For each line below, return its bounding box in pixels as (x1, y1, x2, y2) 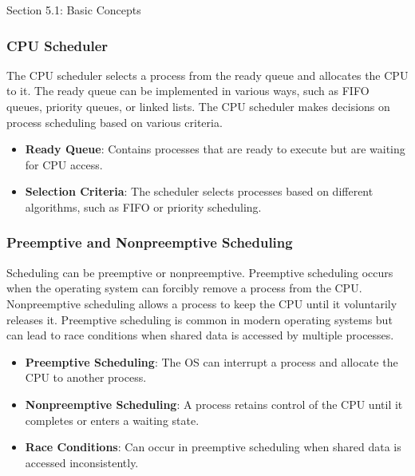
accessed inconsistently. (25, 454, 139, 470)
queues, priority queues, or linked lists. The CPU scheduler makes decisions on (6, 98, 390, 114)
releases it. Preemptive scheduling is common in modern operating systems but (6, 311, 393, 327)
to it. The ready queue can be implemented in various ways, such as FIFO (6, 82, 370, 99)
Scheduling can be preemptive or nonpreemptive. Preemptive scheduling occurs (6, 264, 393, 280)
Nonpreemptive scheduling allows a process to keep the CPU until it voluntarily (6, 295, 397, 311)
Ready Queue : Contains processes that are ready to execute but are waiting (25, 141, 405, 157)
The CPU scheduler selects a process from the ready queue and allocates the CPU (6, 66, 409, 83)
